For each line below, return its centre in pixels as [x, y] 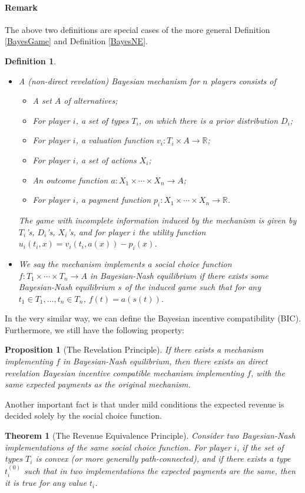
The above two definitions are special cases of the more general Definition [137, 29]
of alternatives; [91, 101]
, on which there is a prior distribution [208, 120]
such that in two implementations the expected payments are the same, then [160, 470]
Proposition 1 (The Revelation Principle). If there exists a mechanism [134, 349]
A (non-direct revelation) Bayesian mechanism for [109, 80]
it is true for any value [46, 483]
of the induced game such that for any [193, 287]
